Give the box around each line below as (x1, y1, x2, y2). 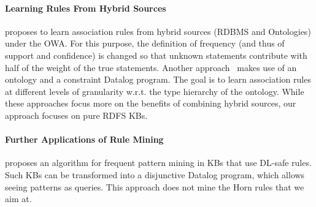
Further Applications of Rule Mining (5, 133, 164, 146)
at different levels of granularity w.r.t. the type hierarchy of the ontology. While (5, 85, 304, 97)
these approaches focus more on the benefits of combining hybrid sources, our (5, 97, 296, 110)
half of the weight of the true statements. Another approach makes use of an (5, 61, 297, 73)
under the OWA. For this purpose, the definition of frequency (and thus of (5, 37, 285, 50)
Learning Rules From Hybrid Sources (5, 1, 166, 14)
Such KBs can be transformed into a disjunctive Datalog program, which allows (5, 168, 305, 181)
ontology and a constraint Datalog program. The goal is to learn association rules (5, 73, 311, 86)
